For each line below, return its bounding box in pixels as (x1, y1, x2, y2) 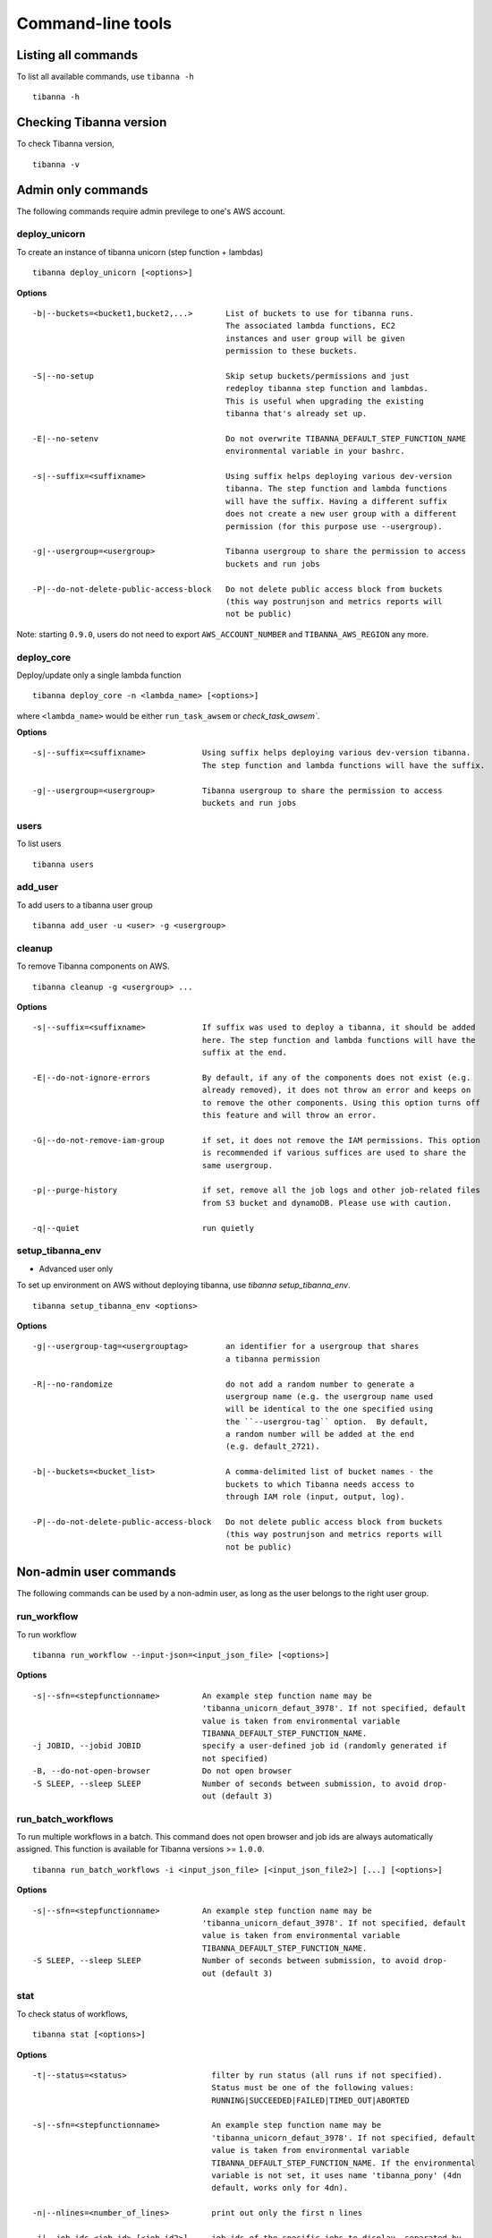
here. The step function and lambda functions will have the (201, 1035, 476, 1045)
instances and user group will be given (225, 333, 405, 344)
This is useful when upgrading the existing (225, 396, 424, 406)
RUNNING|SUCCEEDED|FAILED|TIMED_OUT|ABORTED (211, 2095, 411, 2106)
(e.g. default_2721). (225, 1441, 321, 1452)
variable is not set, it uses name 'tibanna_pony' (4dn (211, 2171, 462, 2181)
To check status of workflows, (16, 2008, 129, 2019)
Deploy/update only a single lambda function (16, 670, 182, 680)
